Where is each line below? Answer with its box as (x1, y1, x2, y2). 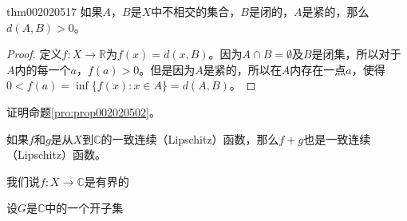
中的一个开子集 (45, 199, 124, 216)
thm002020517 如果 (6, 3, 103, 19)
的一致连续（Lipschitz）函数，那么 (101, 130, 279, 147)
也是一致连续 (303, 130, 371, 147)
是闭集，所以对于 (311, 45, 401, 62)
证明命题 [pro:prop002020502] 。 (6, 103, 161, 120)
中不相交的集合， (151, 3, 241, 19)
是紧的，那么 (302, 3, 369, 19)
